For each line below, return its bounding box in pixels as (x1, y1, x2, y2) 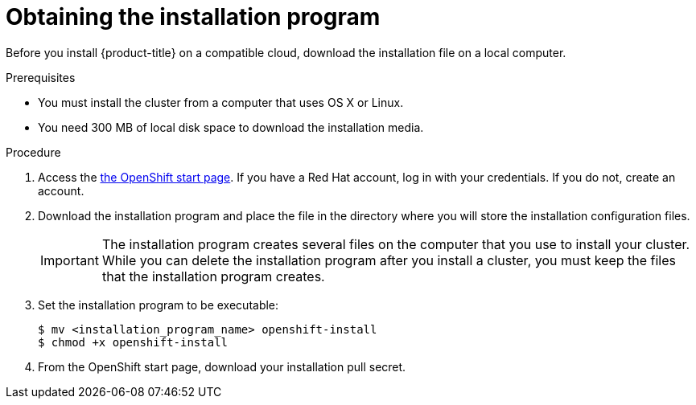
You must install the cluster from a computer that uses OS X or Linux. (38, 95, 404, 109)
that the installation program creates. (101, 268, 325, 284)
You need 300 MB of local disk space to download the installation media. (38, 120, 424, 134)
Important (40, 252, 99, 268)
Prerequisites (6, 70, 76, 84)
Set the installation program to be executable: (38, 297, 279, 312)
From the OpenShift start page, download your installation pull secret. (38, 359, 406, 374)
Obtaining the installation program (6, 3, 381, 31)
